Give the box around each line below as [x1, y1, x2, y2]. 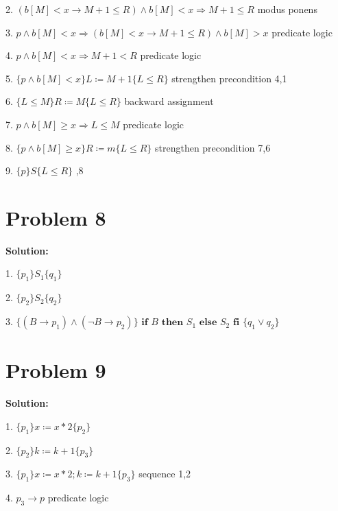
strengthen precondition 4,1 [171, 71, 287, 85]
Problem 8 [5, 203, 106, 231]
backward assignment [124, 94, 214, 108]
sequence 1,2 [138, 466, 191, 481]
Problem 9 [5, 356, 106, 384]
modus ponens [257, 2, 317, 16]
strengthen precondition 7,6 [154, 140, 271, 154]
